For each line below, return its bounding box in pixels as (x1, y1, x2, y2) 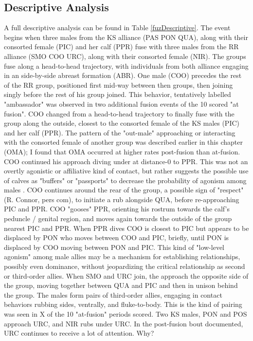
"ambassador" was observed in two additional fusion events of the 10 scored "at (4, 98, 239, 109)
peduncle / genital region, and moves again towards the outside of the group (4, 213, 232, 224)
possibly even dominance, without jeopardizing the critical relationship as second (4, 261, 245, 271)
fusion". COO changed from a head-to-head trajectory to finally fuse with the (4, 108, 235, 118)
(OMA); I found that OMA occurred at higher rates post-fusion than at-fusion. (4, 146, 240, 156)
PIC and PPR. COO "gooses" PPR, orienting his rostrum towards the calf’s (4, 204, 230, 214)
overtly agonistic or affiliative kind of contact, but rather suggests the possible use (4, 166, 249, 176)
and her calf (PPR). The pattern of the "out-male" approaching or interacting (4, 127, 235, 137)
